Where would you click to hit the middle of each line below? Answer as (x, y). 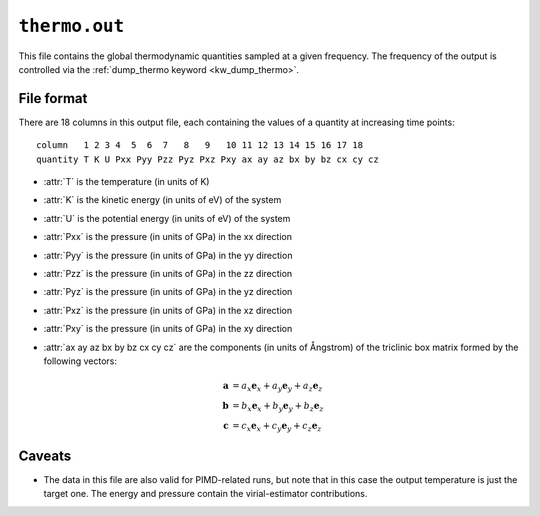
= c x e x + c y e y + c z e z (276, 427)
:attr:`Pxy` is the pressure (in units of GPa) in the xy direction (168, 329)
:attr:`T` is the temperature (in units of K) (126, 182)
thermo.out (71, 26)
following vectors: (80, 361)
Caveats (45, 455)
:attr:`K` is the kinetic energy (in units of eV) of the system (162, 200)
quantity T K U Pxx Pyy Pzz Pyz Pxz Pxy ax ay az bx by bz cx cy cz (207, 159)
